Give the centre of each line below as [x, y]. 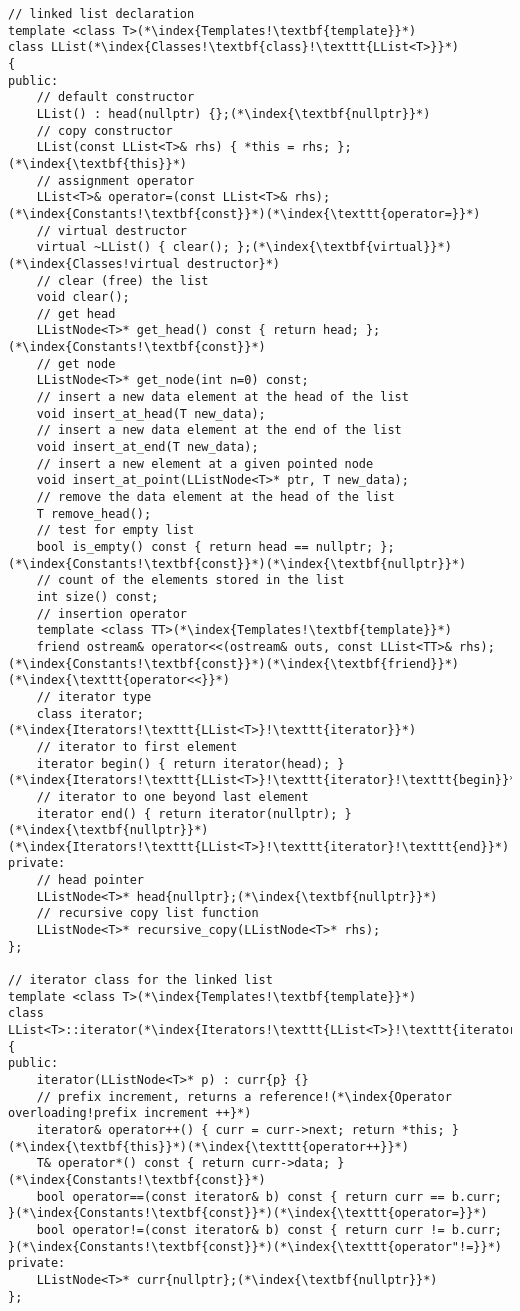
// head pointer [90, 880]
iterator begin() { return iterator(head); [183, 763]
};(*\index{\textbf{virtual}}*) [344, 247]
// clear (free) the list [122, 280]
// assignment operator [115, 180]
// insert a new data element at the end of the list [219, 430]
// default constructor [115, 97]
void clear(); [83, 297]
